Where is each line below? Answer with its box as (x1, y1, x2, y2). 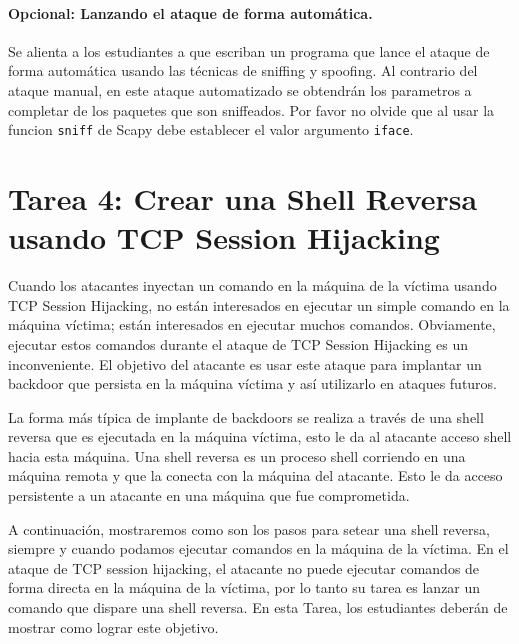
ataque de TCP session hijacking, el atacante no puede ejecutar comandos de (8, 557, 480, 578)
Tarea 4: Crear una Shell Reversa (8, 178, 478, 219)
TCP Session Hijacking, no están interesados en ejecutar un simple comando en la (8, 294, 510, 315)
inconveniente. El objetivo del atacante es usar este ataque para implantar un (8, 353, 482, 374)
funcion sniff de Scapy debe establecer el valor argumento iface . (8, 119, 414, 140)
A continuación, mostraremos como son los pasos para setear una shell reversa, (8, 518, 490, 539)
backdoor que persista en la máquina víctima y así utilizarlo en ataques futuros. (8, 373, 498, 394)
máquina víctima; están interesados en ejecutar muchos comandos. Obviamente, (8, 314, 496, 335)
